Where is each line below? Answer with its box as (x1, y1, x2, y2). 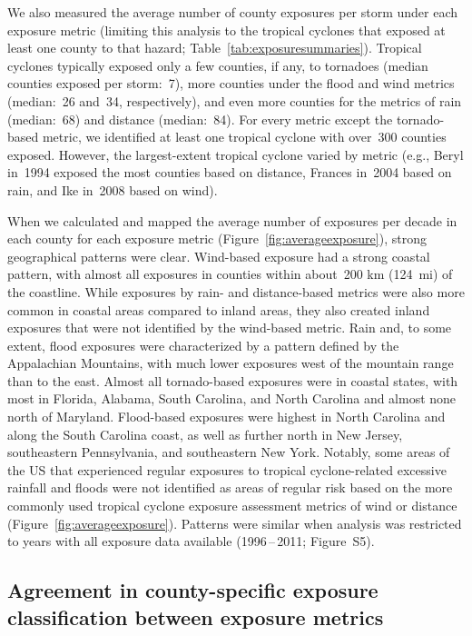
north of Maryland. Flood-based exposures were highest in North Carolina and (7, 407, 446, 426)
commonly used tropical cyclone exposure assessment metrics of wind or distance (7, 496, 457, 515)
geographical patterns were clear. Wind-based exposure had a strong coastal (7, 246, 430, 265)
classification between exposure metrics (7, 602, 384, 631)
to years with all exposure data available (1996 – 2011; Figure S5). (7, 532, 375, 551)
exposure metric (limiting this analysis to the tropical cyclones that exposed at (7, 20, 446, 39)
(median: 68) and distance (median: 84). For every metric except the (7, 109, 393, 128)
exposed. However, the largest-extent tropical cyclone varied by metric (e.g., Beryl (7, 144, 464, 164)
